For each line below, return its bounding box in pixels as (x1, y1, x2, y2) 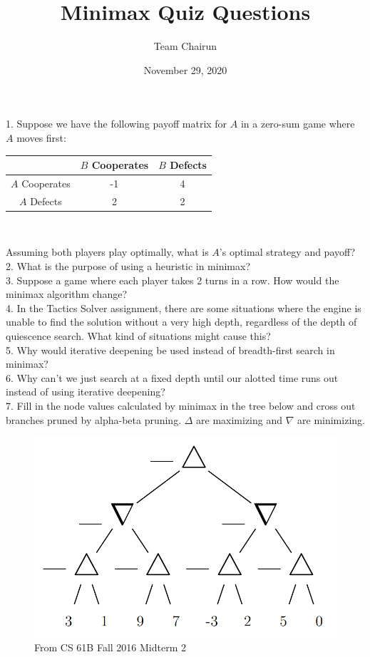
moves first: (16, 130, 66, 145)
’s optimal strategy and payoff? (219, 244, 356, 259)
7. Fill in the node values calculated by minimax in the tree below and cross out (6, 398, 356, 413)
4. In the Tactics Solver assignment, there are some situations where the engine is (6, 300, 361, 315)
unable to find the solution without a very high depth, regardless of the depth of (6, 314, 357, 329)
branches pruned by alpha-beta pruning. (6, 412, 182, 427)
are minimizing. (297, 412, 365, 427)
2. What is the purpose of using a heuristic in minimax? (6, 258, 251, 273)
